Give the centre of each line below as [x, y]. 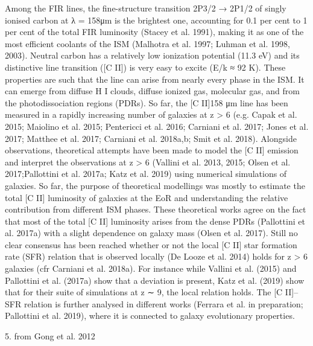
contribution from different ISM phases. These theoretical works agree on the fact [156, 209]
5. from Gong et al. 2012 [50, 336]
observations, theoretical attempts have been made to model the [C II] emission [152, 150]
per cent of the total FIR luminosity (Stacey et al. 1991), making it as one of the [154, 32]
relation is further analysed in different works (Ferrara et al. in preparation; [163, 303]
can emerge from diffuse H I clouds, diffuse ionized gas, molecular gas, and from [152, 91]
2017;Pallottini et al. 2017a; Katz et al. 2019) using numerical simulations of [146, 174]
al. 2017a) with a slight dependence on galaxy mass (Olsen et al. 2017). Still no [151, 233]
